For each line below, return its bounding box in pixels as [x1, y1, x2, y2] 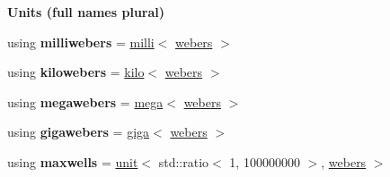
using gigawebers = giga [7, 122, 150, 141]
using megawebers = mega [7, 92, 164, 111]
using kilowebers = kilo [7, 63, 145, 81]
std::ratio [158, 152, 209, 171]
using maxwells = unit [7, 152, 138, 171]
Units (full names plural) [7, 3, 165, 21]
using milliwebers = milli [7, 32, 155, 51]
